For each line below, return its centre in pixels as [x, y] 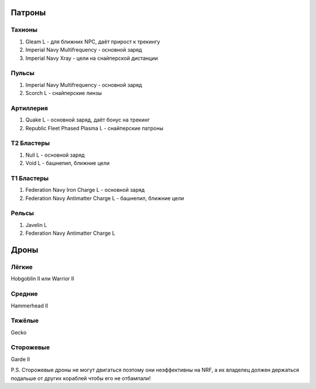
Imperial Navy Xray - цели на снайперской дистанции [92, 58]
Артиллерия [29, 108]
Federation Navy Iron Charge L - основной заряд [85, 190]
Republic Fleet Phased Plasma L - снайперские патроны [95, 128]
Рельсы [23, 213]
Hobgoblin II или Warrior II [42, 279]
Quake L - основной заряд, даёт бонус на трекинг [88, 120]
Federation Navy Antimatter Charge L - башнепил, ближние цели [105, 198]
